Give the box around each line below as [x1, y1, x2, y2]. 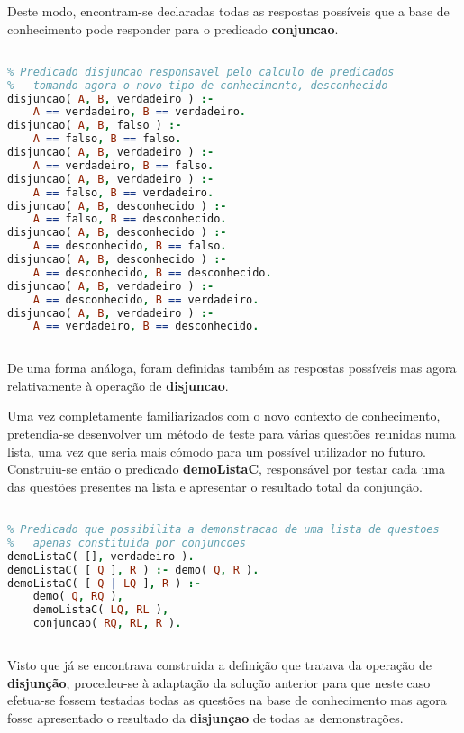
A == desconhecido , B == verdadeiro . [32, 293, 259, 306]
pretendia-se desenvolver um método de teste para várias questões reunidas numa [7, 424, 456, 442]
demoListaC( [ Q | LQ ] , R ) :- [7, 576, 201, 590]
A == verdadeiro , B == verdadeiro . [32, 105, 246, 119]
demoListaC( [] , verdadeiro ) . [7, 549, 195, 563]
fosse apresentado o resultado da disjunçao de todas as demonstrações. [7, 708, 404, 727]
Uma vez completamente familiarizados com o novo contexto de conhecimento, [7, 406, 441, 425]
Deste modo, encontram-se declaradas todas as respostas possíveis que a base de [7, 2, 450, 20]
